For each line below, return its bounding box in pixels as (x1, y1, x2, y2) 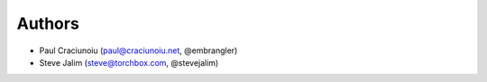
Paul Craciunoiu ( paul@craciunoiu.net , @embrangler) (39, 45, 238, 56)
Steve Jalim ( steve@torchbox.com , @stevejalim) (39, 57, 219, 68)
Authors (16, 14, 80, 33)
